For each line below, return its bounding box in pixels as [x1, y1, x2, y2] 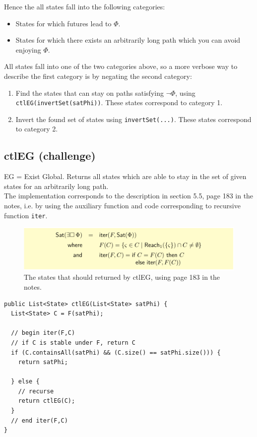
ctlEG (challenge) [4, 148, 96, 163]
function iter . [4, 210, 48, 220]
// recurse [18, 387, 54, 395]
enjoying [15, 44, 41, 55]
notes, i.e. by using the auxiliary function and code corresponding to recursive [4, 200, 241, 211]
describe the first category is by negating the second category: [4, 70, 192, 81]
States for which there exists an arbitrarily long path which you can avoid [15, 35, 241, 45]
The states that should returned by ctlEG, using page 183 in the [24, 272, 220, 282]
